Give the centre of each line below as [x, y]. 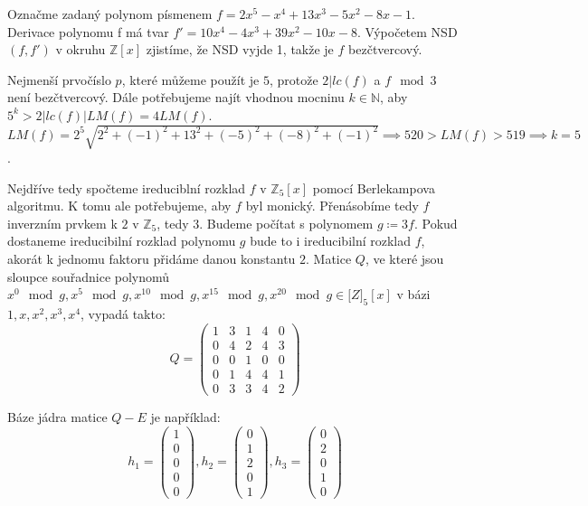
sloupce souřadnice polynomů [89, 276]
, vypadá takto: [123, 314]
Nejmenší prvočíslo [59, 79]
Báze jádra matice [57, 416]
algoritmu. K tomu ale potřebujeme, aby [119, 206]
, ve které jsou [404, 259]
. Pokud [436, 223]
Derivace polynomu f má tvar [88, 31]
